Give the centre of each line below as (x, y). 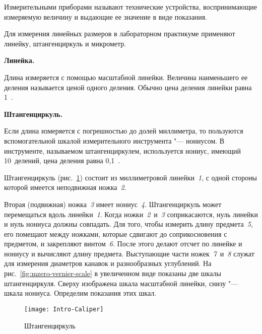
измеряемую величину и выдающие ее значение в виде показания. (106, 16)
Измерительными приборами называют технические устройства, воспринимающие (130, 7)
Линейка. (19, 60)
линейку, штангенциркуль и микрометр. (65, 43)
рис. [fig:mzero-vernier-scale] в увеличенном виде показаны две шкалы (113, 273)
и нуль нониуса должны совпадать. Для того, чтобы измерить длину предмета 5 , (128, 224)
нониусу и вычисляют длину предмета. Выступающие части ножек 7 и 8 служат (129, 253)
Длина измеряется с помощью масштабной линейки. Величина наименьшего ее (126, 77)
